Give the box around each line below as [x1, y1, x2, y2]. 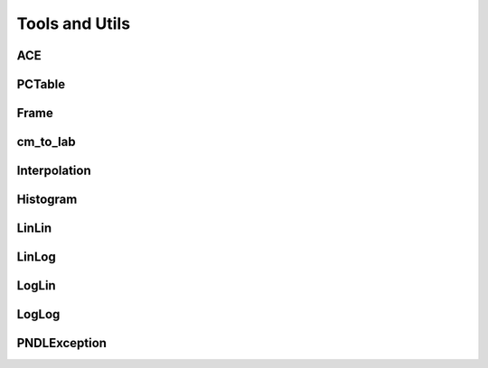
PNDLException [16, 336, 108, 351]
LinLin [16, 221, 52, 236]
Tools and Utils [16, 14, 131, 33]
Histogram [16, 192, 78, 207]
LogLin [16, 278, 56, 293]
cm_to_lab [16, 134, 76, 150]
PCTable [16, 77, 66, 92]
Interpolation [16, 163, 92, 179]
